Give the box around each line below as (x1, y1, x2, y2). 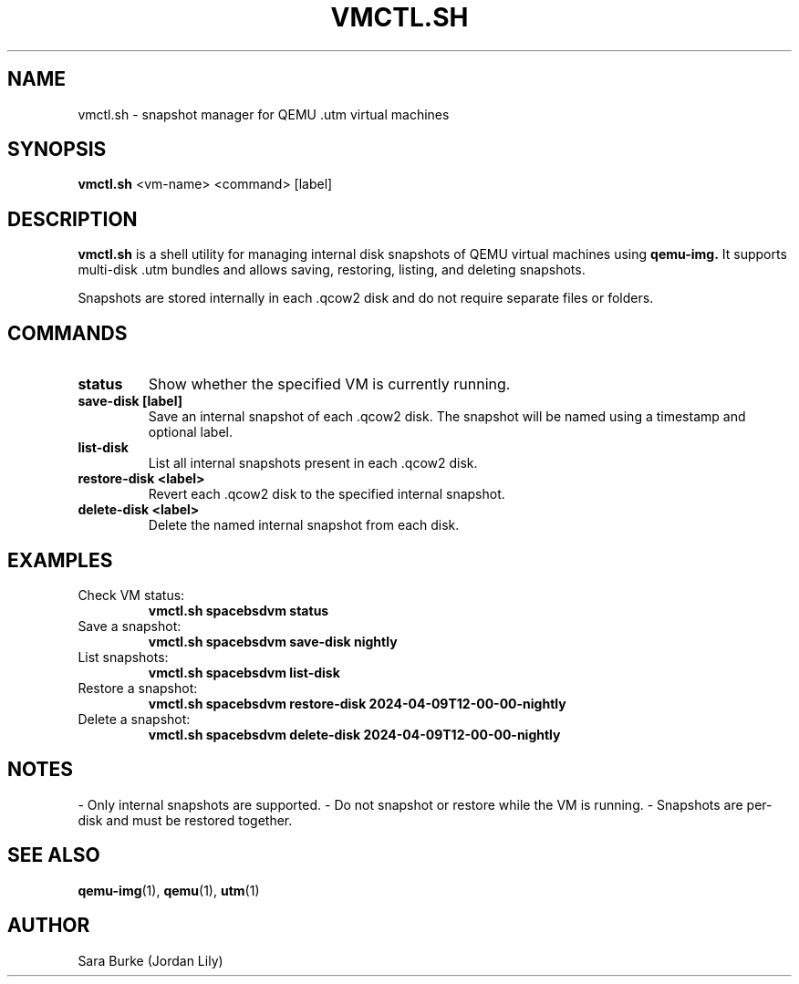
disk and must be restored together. (78, 812, 293, 828)
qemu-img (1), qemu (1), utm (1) (78, 882, 260, 898)
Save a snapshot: (78, 617, 182, 634)
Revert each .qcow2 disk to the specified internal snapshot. (148, 486, 505, 502)
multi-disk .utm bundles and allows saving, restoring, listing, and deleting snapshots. (78, 262, 586, 278)
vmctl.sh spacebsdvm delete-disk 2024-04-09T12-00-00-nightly (148, 726, 561, 742)
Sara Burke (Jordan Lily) (78, 952, 223, 968)
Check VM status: (78, 586, 185, 603)
